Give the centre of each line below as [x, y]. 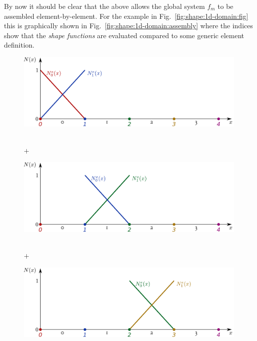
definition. [19, 45]
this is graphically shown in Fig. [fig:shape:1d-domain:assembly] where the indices [128, 26]
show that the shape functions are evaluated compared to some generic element [124, 35]
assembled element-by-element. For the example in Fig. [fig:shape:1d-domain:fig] [126, 16]
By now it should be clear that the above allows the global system [104, 6]
